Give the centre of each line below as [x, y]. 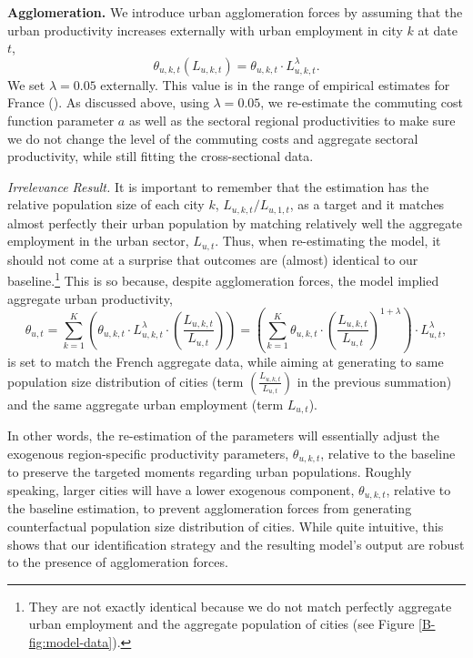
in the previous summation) [374, 381]
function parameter [61, 120]
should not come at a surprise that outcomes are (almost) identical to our [213, 259]
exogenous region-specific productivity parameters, [148, 453]
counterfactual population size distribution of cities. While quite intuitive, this [226, 526]
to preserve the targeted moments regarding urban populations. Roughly [210, 472]
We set [26, 84]
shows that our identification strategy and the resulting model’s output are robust [236, 544]
